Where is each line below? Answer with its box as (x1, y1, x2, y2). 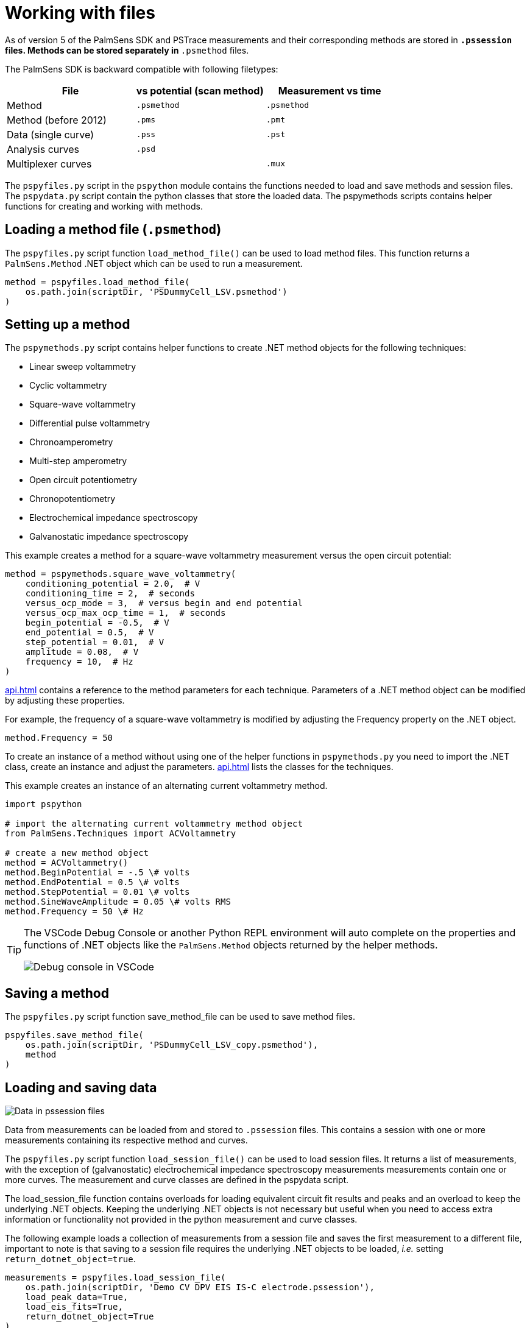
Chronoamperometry (29, 437, 113, 448)
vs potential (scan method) (136, 84, 264, 97)
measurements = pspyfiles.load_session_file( (5, 1273, 226, 1283)
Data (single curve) (7, 128, 94, 141)
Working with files (5, 2, 155, 23)
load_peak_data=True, (25, 1292, 129, 1302)
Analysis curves (7, 143, 80, 155)
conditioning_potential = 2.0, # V (25, 579, 200, 589)
